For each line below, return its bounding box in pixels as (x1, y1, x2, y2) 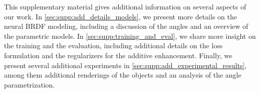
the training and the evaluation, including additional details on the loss (4, 40, 223, 51)
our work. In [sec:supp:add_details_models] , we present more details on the (4, 11, 237, 21)
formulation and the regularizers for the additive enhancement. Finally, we (4, 50, 232, 60)
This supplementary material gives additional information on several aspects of (4, 1, 246, 11)
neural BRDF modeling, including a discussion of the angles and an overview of (4, 21, 248, 31)
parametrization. (4, 79, 55, 90)
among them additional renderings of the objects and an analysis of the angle (4, 70, 241, 80)
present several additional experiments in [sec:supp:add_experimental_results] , (4, 60, 247, 70)
